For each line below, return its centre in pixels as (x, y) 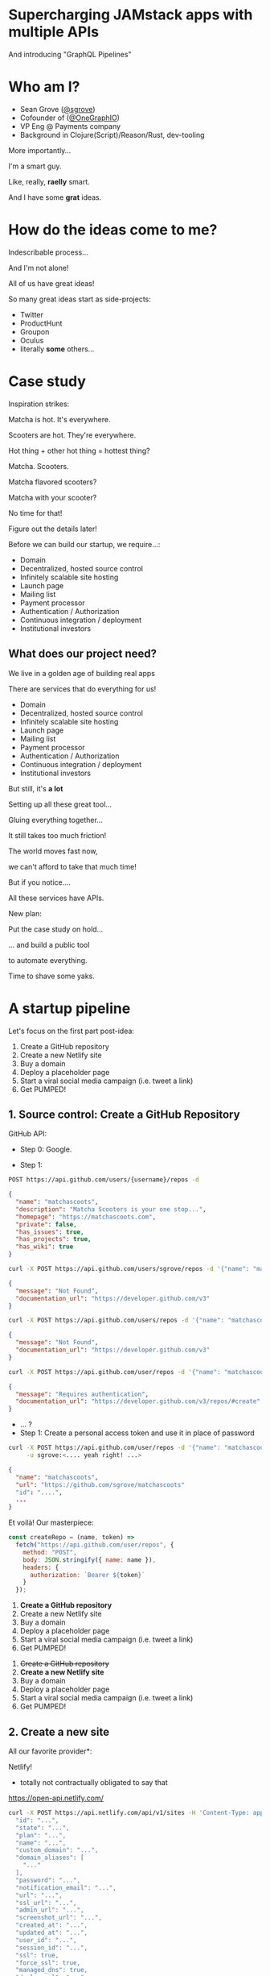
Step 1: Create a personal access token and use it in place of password (137, 1433)
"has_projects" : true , (53, 1239)
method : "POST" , (50, 1552)
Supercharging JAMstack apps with (131, 15)
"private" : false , (47, 1224)
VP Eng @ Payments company (70, 126)
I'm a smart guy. (35, 166)
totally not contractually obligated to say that (94, 1782)
